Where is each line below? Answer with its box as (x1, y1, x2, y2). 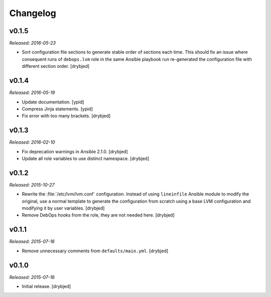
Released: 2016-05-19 (9, 89, 55, 95)
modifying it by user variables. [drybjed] (22, 205, 105, 211)
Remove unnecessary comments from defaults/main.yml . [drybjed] (22, 248, 169, 254)
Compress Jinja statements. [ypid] (22, 106, 93, 112)
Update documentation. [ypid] (22, 98, 84, 105)
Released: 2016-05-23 (9, 40, 56, 46)
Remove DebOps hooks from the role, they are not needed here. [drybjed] (22, 212, 175, 218)
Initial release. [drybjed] (22, 283, 71, 289)
